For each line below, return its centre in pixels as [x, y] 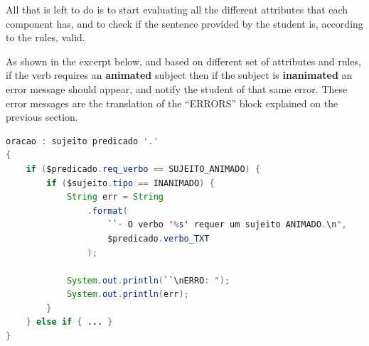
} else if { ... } [69, 322]
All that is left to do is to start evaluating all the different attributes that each [177, 9]
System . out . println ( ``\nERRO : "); [148, 280]
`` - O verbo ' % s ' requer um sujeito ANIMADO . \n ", [227, 225]
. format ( [107, 211]
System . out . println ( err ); [128, 294]
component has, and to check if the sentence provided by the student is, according [184, 23]
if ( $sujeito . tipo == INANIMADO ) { [130, 183]
